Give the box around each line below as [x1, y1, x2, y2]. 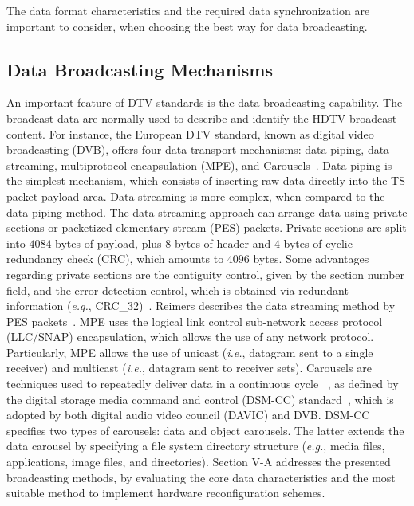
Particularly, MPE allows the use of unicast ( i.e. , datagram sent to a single [6, 343, 373, 360]
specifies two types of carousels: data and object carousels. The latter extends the [6, 422, 404, 438]
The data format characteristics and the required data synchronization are [6, 2, 370, 18]
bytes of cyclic [283, 234, 353, 251]
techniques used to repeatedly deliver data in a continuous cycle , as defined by [6, 375, 399, 392]
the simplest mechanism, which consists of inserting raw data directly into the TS [6, 172, 405, 189]
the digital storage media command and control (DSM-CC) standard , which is [6, 390, 394, 407]
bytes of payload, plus [55, 234, 162, 251]
